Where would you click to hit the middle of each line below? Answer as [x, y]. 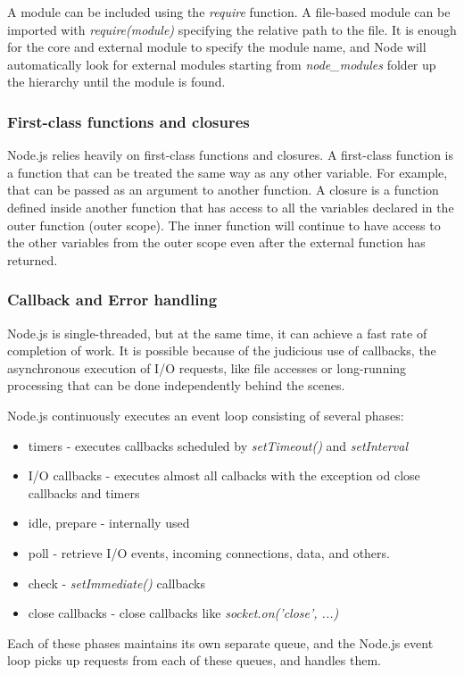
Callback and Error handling [112, 300]
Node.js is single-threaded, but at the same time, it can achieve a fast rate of [217, 333]
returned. [33, 259]
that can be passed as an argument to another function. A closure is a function [223, 190]
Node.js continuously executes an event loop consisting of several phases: [206, 415]
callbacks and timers [84, 492]
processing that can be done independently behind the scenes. [176, 385]
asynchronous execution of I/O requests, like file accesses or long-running [207, 367]
